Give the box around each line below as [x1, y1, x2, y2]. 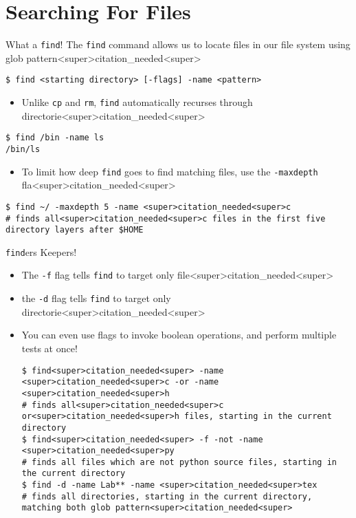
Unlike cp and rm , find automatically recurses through [21, 95, 253, 109]
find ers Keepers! [5, 244, 77, 259]
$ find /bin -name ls [5, 133, 104, 143]
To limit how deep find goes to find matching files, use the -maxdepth [21, 164, 318, 178]
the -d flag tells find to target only [21, 291, 171, 305]
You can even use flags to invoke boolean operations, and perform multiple [21, 327, 337, 342]
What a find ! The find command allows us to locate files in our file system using [5, 37, 351, 52]
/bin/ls [5, 144, 41, 154]
